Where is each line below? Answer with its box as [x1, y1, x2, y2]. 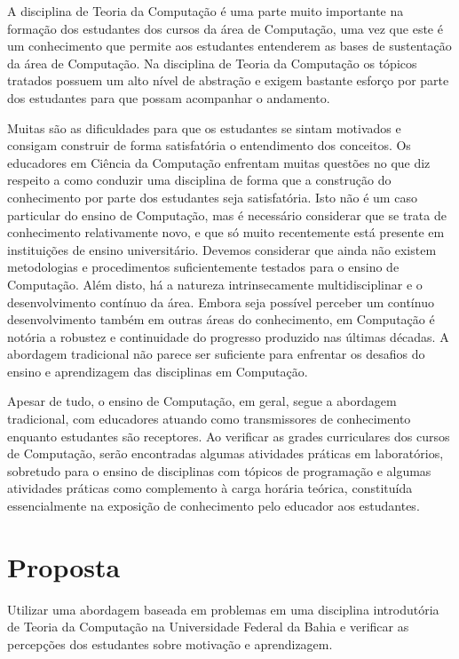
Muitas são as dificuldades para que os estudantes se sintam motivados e [7, 118, 401, 137]
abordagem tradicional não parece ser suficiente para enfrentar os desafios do [7, 345, 425, 363]
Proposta [7, 548, 121, 584]
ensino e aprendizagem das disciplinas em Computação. [7, 361, 308, 380]
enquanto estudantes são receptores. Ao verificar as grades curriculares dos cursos [7, 426, 450, 445]
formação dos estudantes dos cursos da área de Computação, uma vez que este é [7, 19, 443, 37]
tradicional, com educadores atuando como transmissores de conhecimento [7, 409, 411, 428]
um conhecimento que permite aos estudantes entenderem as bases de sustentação [7, 36, 452, 55]
